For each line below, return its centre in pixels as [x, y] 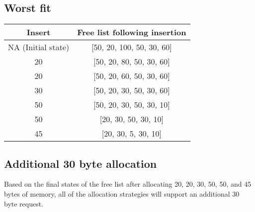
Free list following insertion [132, 32]
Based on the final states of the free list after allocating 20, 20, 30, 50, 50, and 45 [128, 184]
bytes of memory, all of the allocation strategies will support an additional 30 [122, 194]
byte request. [24, 203]
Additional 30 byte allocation [81, 163]
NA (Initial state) [39, 47]
